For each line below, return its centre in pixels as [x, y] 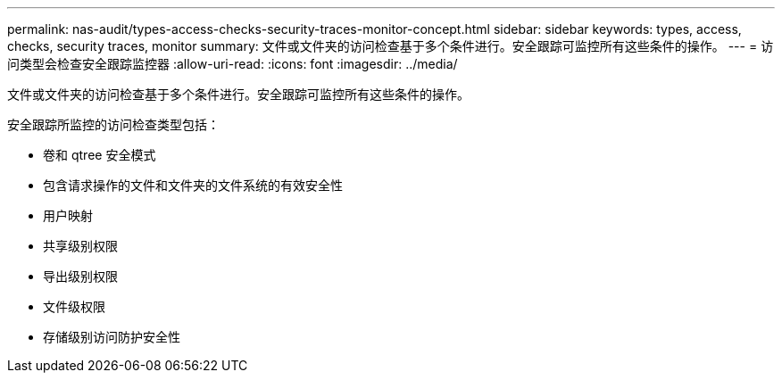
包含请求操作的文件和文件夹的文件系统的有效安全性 [193, 185]
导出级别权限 [80, 276]
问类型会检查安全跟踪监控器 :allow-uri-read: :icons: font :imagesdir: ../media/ [233, 64]
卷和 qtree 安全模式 [100, 155]
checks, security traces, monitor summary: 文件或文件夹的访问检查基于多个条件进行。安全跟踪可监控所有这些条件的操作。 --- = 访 [391, 46]
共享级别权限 [80, 246]
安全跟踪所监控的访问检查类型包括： [113, 124]
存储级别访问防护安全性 [112, 337]
